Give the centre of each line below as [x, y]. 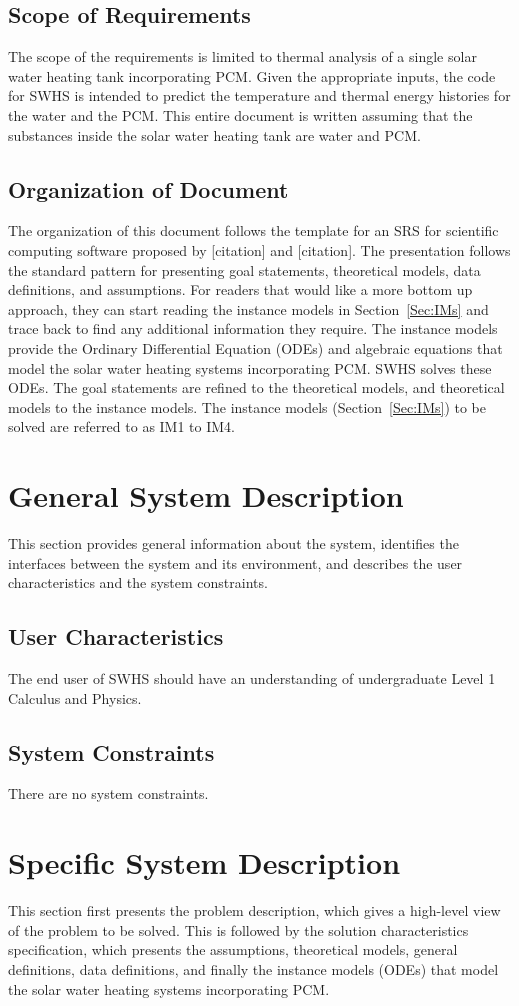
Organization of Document [148, 188]
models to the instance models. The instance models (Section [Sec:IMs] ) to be [247, 406]
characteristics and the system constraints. [138, 582]
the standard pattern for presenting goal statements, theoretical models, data [244, 269]
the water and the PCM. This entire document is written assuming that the [240, 114]
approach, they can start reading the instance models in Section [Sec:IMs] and [248, 308]
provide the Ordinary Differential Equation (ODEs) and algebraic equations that [255, 347]
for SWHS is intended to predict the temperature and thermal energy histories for [259, 95]
